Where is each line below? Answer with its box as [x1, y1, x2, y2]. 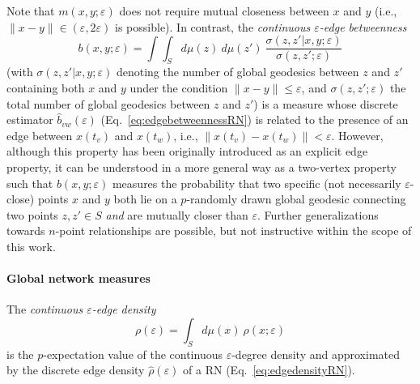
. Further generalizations [257, 206, 379, 223]
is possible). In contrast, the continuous [115, 18, 311, 35]
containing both [6, 79, 85, 96]
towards [6, 222, 45, 239]
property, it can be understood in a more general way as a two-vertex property [6, 159, 397, 176]
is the [6, 345, 34, 362]
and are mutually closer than [105, 206, 248, 223]
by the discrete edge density [6, 361, 145, 378]
